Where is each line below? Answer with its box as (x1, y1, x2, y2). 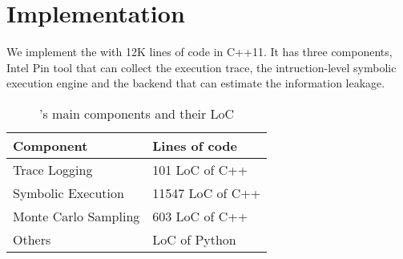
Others (13, 229, 51, 249)
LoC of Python (152, 229, 236, 249)
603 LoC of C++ (152, 206, 248, 225)
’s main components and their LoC (39, 103, 235, 123)
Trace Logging (13, 160, 93, 179)
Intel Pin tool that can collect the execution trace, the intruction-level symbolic (6, 59, 397, 75)
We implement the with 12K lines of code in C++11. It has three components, (6, 43, 393, 60)
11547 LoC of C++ (152, 183, 261, 202)
